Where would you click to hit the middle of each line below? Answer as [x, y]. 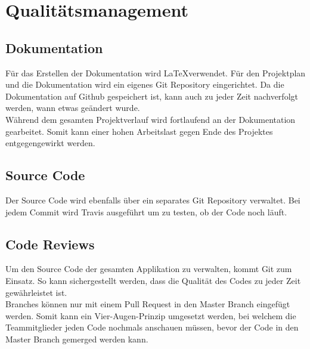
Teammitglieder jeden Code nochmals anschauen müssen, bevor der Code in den [152, 327]
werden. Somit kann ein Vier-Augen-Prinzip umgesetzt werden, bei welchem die [151, 315]
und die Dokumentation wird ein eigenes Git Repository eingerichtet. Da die [145, 84]
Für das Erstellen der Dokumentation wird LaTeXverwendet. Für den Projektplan [156, 72]
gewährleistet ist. [36, 292]
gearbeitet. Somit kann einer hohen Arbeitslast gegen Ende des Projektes [139, 131]
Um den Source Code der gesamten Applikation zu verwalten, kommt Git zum [149, 269]
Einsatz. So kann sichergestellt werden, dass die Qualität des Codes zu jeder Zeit [153, 280]
